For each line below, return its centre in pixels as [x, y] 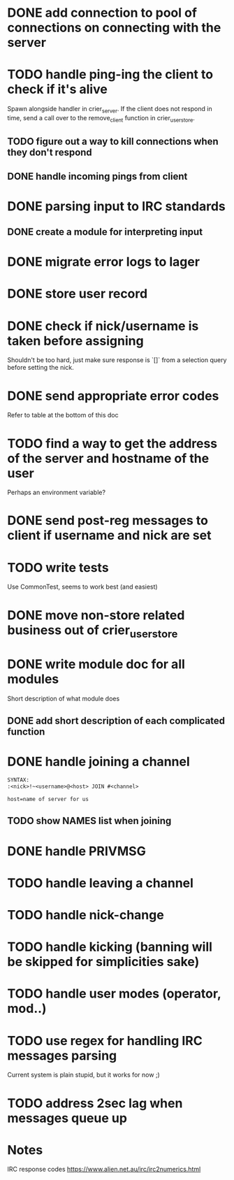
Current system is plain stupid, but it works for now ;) [84, 1075]
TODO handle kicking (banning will [110, 947]
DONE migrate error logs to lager [104, 262]
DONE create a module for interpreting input [105, 232]
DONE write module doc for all [96, 664]
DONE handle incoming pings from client [97, 176]
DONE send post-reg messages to [108, 520]
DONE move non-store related [96, 615]
